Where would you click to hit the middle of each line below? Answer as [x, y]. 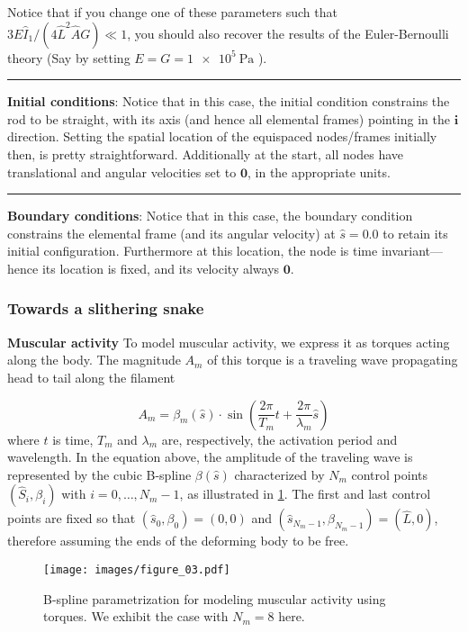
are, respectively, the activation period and [279, 439]
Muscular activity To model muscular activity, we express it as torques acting [229, 342]
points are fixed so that [72, 518]
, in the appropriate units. [319, 172]
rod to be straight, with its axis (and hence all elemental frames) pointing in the [229, 118]
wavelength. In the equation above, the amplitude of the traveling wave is [210, 457]
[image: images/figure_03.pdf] [137, 569]
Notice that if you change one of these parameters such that [172, 12]
